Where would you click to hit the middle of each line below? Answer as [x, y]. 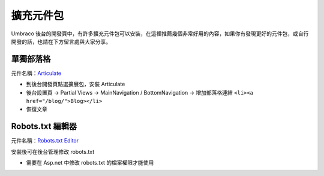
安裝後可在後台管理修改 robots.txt [53, 151]
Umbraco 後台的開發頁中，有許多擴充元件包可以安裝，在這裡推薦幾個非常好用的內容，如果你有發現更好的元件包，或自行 [160, 34]
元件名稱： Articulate [36, 73]
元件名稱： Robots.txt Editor [45, 141]
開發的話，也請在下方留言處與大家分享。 [61, 41]
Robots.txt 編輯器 [44, 127]
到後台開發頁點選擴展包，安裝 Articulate [76, 84]
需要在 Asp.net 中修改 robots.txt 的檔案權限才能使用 [90, 163]
